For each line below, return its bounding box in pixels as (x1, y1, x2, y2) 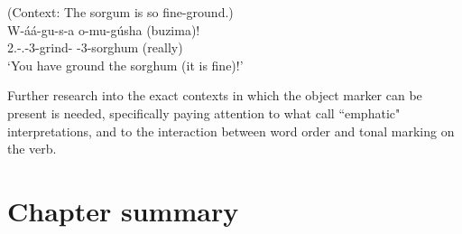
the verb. (7, 139, 57, 158)
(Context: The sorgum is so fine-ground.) (7, 3, 234, 21)
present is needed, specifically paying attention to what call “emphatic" (7, 103, 401, 122)
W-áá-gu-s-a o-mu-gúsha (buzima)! (7, 20, 200, 39)
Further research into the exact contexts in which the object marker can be (7, 86, 422, 105)
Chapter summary (7, 192, 239, 229)
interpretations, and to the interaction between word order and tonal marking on (7, 121, 455, 140)
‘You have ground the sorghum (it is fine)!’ (7, 55, 244, 74)
